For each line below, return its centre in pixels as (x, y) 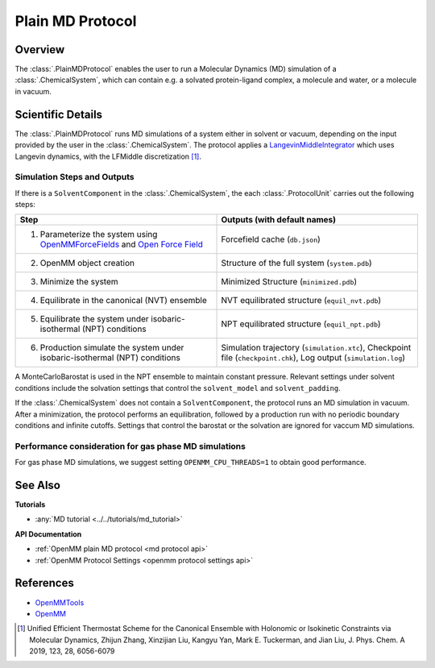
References (44, 583)
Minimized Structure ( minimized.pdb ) (289, 282)
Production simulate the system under (112, 348)
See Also (37, 485)
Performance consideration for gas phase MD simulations (130, 446)
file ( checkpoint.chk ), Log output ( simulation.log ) (313, 358)
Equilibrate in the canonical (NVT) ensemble (123, 301)
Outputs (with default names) (279, 220)
